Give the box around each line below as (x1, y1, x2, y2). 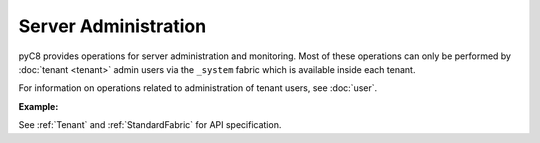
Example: (18, 100, 59, 112)
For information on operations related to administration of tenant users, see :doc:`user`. (18, 82, 378, 94)
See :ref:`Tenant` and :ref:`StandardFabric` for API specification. (18, 119, 282, 131)
